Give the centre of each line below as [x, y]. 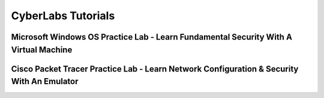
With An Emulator [45, 81]
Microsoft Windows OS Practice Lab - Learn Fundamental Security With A [151, 37]
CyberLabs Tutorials [63, 16]
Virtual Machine [42, 50]
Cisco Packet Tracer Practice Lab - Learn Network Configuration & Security [155, 69]
